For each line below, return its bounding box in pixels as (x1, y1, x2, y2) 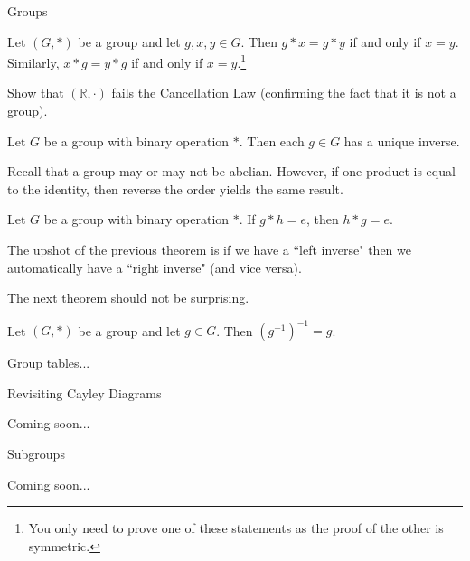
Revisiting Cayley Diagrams (7, 383, 162, 402)
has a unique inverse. (343, 131, 460, 150)
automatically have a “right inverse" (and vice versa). (7, 257, 302, 276)
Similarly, (7, 52, 60, 71)
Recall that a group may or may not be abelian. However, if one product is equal (7, 162, 456, 181)
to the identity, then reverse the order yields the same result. (7, 179, 343, 198)
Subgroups (7, 444, 65, 463)
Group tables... (7, 353, 90, 372)
